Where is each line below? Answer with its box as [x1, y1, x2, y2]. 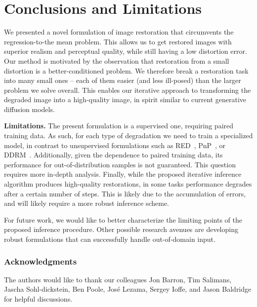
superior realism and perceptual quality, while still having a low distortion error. [4, 46, 247, 56]
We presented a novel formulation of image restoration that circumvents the [4, 27, 234, 37]
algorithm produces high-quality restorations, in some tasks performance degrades [4, 179, 252, 189]
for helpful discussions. [4, 294, 73, 304]
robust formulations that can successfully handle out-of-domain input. [4, 234, 215, 244]
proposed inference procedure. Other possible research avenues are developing [4, 224, 238, 234]
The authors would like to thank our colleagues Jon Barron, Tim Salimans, [4, 274, 232, 284]
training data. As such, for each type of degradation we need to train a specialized [4, 130, 253, 141]
